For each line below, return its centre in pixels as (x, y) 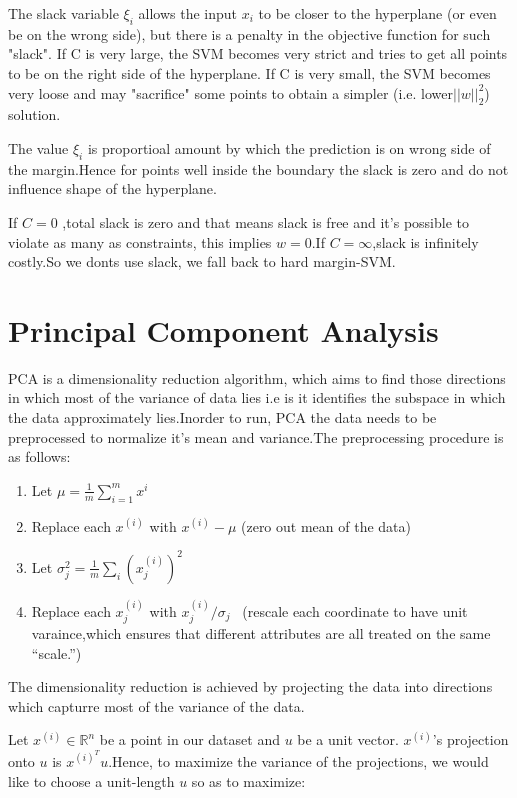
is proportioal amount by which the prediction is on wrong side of (289, 147)
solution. (34, 114)
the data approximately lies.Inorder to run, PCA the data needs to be (222, 417)
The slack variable (63, 13)
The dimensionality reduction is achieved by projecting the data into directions (250, 686)
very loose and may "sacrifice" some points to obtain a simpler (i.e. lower (230, 92)
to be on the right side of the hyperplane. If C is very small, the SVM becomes (249, 72)
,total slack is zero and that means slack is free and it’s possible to (265, 221)
